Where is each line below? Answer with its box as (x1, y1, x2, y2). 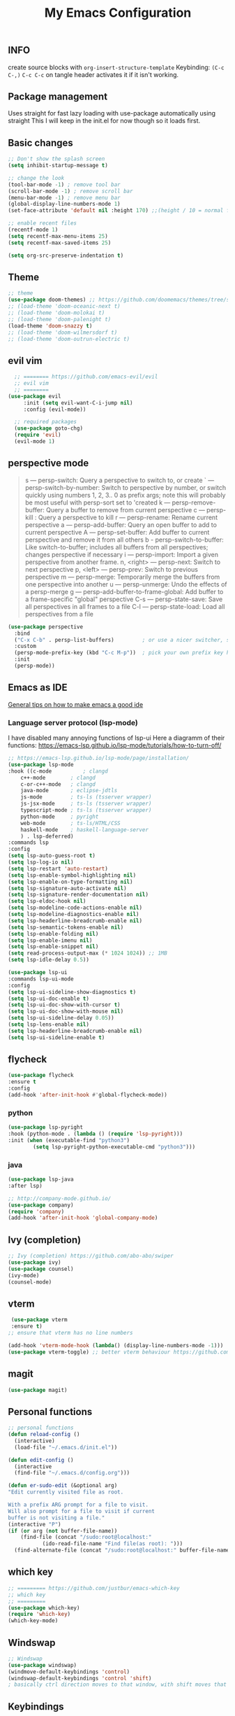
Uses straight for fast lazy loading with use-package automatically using (8, 109, 215, 118)
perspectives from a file (24, 610, 93, 618)
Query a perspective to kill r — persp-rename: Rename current (38, 513, 218, 521)
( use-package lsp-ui (8, 969, 68, 976)
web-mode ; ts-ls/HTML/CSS (20, 820, 121, 827)
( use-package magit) (8, 1386, 68, 1393)
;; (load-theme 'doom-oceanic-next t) (8, 303, 121, 310)
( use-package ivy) (8, 1259, 61, 1266)
